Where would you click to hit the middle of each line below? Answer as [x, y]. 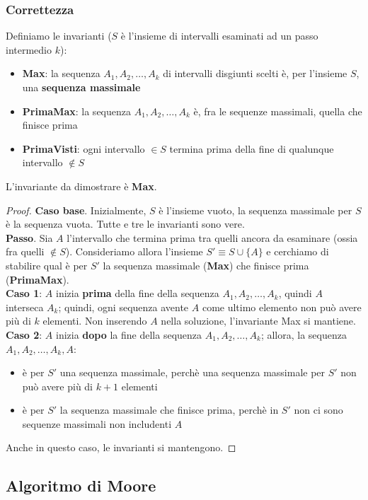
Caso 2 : [24, 334]
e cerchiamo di [298, 251]
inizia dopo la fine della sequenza [129, 334]
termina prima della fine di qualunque [252, 148]
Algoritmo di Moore [81, 486]
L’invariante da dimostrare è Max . [81, 186]
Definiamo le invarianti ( [59, 36]
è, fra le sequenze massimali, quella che [278, 111]
